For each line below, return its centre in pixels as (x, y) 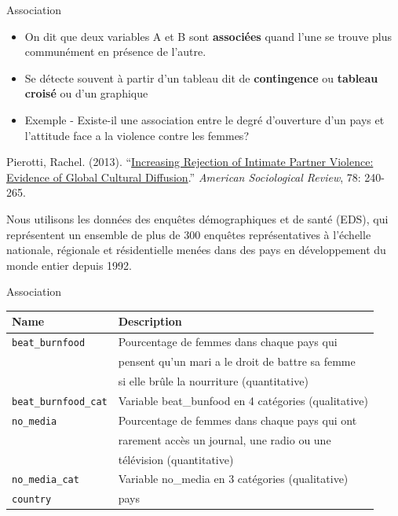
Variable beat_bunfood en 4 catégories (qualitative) (243, 400)
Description (150, 321)
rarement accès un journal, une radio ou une (225, 439)
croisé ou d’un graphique (86, 93)
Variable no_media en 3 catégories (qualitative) (233, 479)
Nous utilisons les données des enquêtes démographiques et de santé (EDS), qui (197, 218)
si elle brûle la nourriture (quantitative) (213, 381)
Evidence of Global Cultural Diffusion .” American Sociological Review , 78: (184, 177)
